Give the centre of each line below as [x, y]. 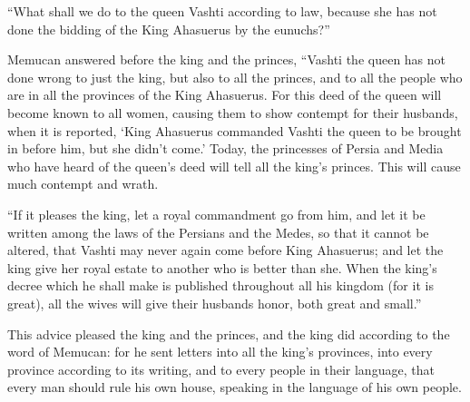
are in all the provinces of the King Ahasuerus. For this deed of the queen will [225, 95]
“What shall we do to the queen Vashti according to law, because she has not [222, 11]
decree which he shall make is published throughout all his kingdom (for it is [220, 285]
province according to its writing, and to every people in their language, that [221, 369]
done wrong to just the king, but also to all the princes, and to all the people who [235, 77]
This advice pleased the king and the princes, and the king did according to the [229, 333]
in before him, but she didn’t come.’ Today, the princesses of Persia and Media [225, 148]
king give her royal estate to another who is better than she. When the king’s [222, 267]
